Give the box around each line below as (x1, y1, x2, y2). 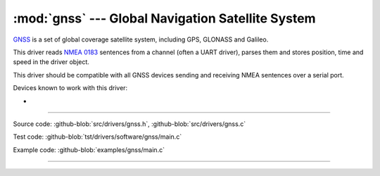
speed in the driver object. (13, 58, 89, 66)
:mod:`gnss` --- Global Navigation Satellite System (13, 11, 316, 26)
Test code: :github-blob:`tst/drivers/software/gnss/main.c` (13, 132, 182, 141)
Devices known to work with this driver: (13, 84, 128, 92)
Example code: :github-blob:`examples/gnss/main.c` (13, 145, 165, 154)
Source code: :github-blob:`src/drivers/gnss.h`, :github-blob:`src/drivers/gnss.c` (13, 120, 246, 128)
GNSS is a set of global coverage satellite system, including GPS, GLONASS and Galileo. (13, 35, 269, 44)
